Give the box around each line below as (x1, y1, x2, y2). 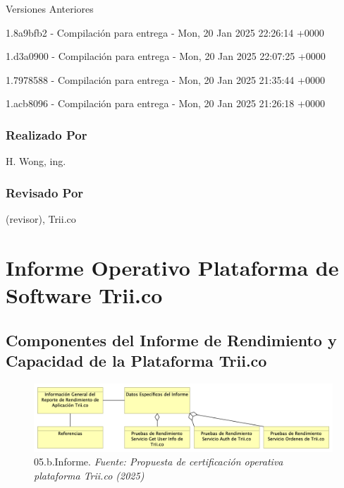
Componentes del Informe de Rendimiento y (6, 329, 337, 350)
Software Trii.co (6, 280, 163, 309)
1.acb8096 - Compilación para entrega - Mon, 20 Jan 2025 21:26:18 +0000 (6, 96, 325, 111)
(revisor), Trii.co (6, 212, 76, 226)
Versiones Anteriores (6, 1, 94, 16)
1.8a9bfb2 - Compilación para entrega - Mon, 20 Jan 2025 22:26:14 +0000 (6, 25, 324, 39)
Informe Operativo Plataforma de (6, 252, 339, 281)
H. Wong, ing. (6, 154, 66, 169)
